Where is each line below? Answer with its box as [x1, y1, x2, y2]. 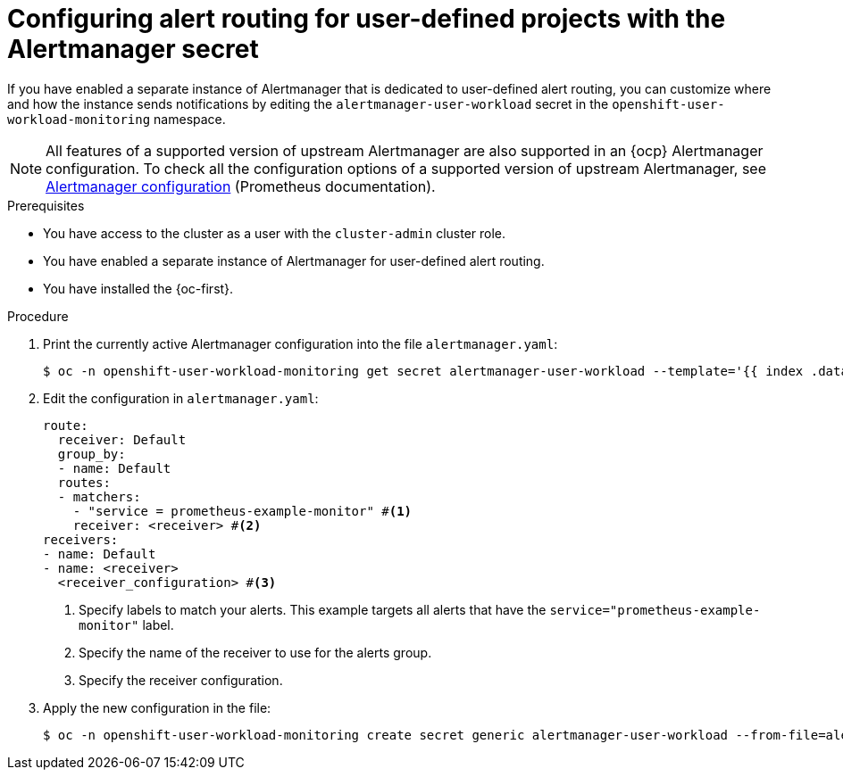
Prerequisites [7, 197, 85, 213]
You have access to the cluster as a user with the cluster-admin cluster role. [43, 225, 506, 241]
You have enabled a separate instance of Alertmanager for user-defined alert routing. [43, 252, 545, 269]
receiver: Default [57, 432, 187, 447]
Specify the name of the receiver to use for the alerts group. [79, 644, 432, 660]
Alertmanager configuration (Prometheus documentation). [46, 177, 436, 195]
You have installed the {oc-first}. [43, 280, 234, 296]
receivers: [43, 532, 119, 547]
